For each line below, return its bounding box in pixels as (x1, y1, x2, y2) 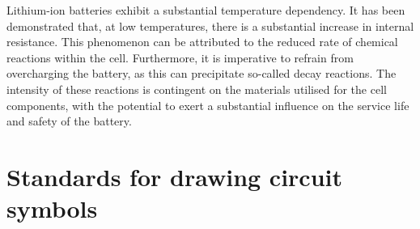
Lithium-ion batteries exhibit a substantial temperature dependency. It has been (6, 2, 405, 18)
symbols (6, 192, 98, 225)
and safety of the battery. (6, 112, 132, 129)
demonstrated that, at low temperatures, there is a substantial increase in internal (6, 17, 414, 34)
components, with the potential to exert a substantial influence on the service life (6, 96, 409, 113)
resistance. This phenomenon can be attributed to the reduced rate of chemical (6, 33, 398, 50)
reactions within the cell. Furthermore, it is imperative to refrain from (6, 49, 354, 66)
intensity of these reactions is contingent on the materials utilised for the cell (6, 80, 387, 97)
